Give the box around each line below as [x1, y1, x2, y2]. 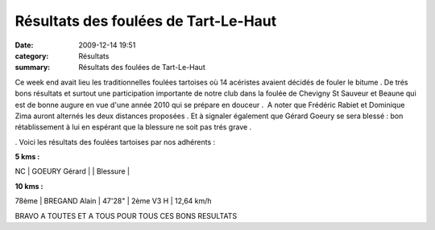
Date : [14, 40, 34, 50]
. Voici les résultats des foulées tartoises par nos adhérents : [14, 137, 216, 146]
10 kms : [14, 181, 43, 191]
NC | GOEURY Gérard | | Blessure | [14, 166, 130, 176]
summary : [14, 63, 51, 72]
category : [14, 51, 49, 60]
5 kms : [14, 152, 40, 162]
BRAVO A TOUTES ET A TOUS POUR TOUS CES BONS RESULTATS [14, 211, 238, 220]
